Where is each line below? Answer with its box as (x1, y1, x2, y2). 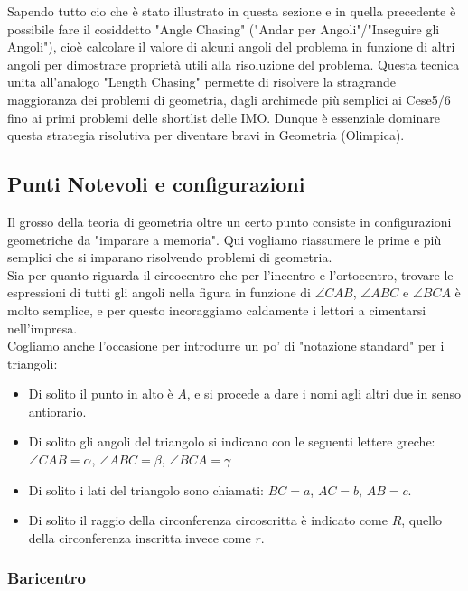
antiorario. (28, 401, 87, 420)
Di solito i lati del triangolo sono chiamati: (28, 480, 264, 499)
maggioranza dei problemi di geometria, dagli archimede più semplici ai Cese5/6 (7, 89, 451, 108)
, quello (401, 511, 443, 530)
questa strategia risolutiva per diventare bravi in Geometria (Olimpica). (7, 126, 405, 145)
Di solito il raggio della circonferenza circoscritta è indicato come (28, 511, 388, 530)
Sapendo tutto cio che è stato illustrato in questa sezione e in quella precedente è (7, 2, 456, 20)
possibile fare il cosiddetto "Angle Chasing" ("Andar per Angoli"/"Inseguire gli (7, 19, 440, 38)
